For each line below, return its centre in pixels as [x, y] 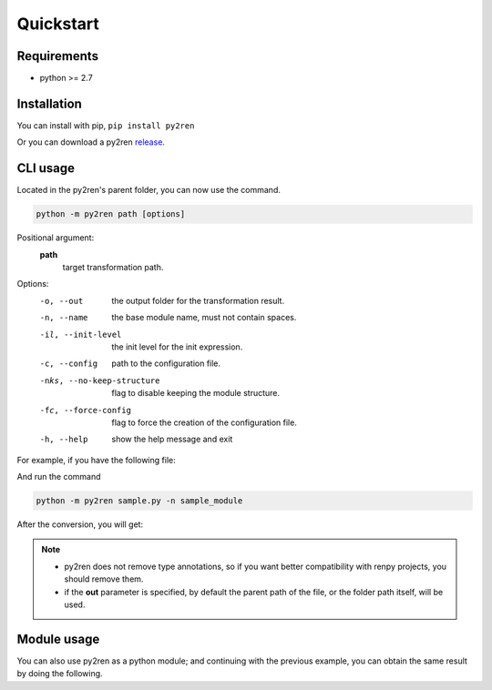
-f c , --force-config [86, 410]
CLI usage [46, 168]
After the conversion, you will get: [80, 524]
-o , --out [61, 301]
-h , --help [64, 440]
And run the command [59, 477]
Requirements [58, 56]
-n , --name [64, 318]
